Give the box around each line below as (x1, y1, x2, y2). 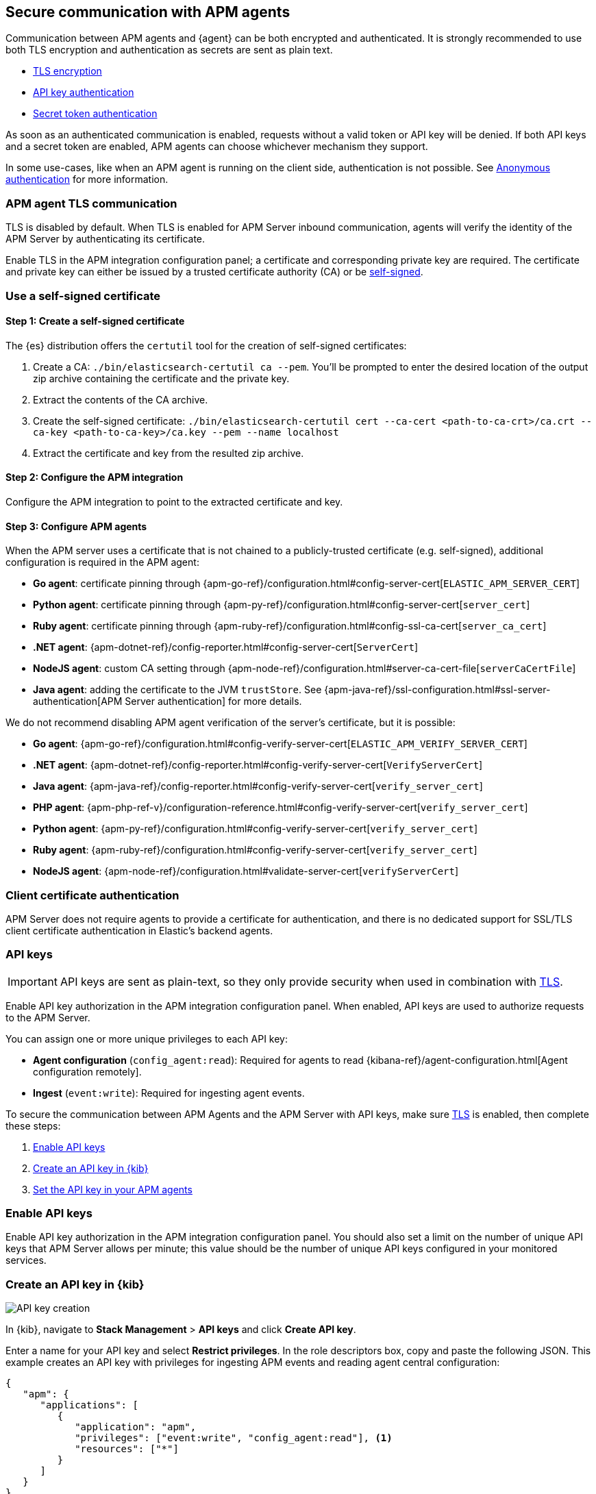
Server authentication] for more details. (125, 695, 302, 708)
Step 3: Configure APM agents (5, 520, 147, 532)
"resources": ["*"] (75, 1443, 179, 1455)
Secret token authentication (33, 108, 158, 120)
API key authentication (33, 86, 134, 99)
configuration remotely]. (33, 1065, 142, 1078)
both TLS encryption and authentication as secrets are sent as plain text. (5, 44, 333, 56)
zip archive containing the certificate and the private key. (33, 372, 290, 384)
